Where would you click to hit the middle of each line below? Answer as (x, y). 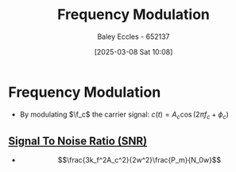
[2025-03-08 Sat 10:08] (133, 52)
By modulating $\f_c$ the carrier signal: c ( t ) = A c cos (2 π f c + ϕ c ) (124, 115)
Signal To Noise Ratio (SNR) (78, 141)
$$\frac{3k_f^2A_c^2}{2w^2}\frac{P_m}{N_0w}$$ (139, 160)
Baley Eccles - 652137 (133, 36)
